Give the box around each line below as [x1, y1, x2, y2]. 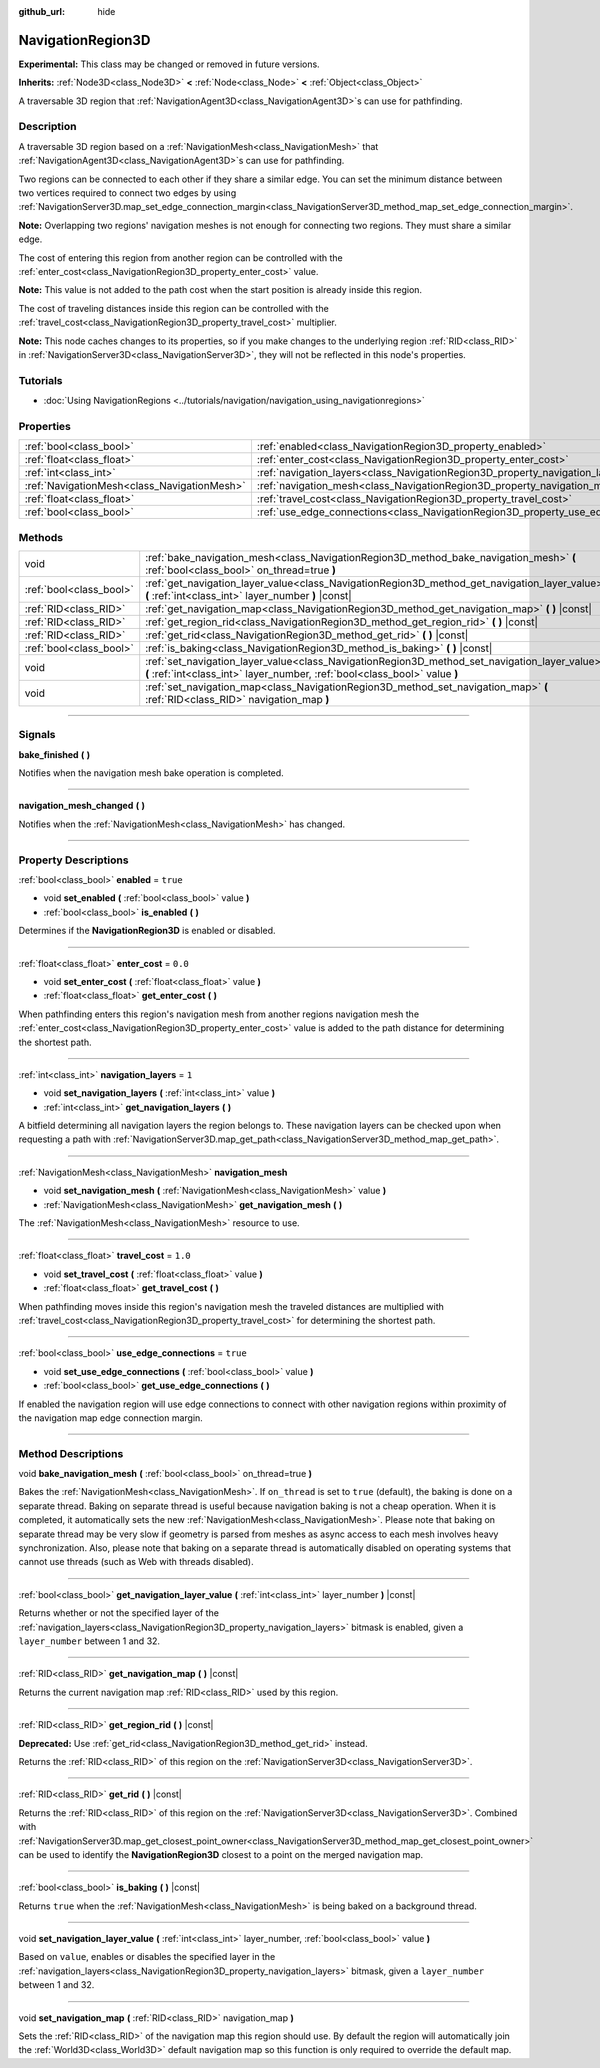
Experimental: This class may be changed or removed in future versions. [18, 58, 320, 70]
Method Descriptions [18, 1446, 124, 1460]
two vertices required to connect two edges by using [18, 187, 237, 199]
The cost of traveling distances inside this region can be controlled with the [18, 302, 329, 314]
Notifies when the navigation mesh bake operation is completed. [18, 767, 284, 779]
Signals [18, 728, 56, 742]
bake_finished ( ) [18, 748, 91, 760]
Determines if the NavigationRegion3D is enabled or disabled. [18, 925, 276, 937]
